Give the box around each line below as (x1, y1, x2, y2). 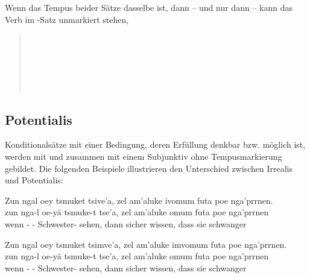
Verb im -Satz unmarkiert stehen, (5, 13, 129, 25)
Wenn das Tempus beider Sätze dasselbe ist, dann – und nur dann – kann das (5, 1, 293, 13)
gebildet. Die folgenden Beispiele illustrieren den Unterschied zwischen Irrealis (5, 162, 293, 174)
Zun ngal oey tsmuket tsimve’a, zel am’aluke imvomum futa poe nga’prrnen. (5, 238, 287, 250)
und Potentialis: (5, 174, 63, 186)
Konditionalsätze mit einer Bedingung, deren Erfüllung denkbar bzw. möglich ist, (5, 138, 306, 151)
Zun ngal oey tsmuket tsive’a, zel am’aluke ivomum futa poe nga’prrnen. (5, 194, 273, 206)
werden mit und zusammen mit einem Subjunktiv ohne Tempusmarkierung (5, 150, 282, 162)
